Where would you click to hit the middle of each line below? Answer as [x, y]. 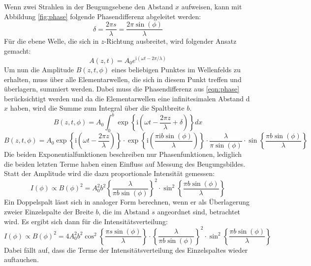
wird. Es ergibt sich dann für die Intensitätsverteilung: [86, 221]
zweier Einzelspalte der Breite [49, 212]
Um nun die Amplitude [39, 69]
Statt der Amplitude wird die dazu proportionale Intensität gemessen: [109, 173]
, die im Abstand [124, 212]
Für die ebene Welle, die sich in [51, 41]
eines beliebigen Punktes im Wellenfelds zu [176, 69]
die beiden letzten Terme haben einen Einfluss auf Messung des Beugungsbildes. [125, 163]
